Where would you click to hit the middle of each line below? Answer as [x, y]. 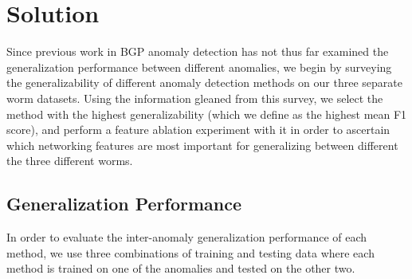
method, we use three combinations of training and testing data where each [190, 252]
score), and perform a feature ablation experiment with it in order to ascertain [198, 130]
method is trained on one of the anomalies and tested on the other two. [181, 268]
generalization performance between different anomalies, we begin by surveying [199, 67]
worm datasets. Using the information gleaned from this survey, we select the [195, 98]
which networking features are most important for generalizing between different [202, 145]
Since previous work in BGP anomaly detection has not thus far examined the [198, 51]
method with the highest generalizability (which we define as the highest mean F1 [207, 114]
